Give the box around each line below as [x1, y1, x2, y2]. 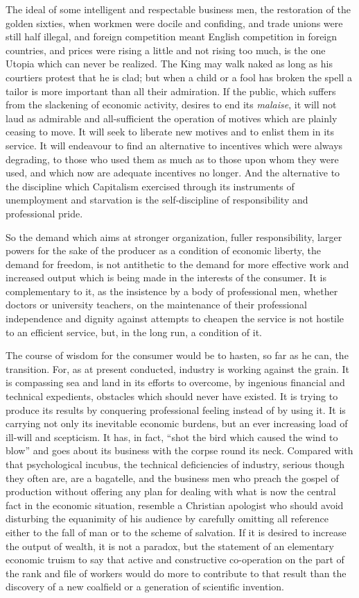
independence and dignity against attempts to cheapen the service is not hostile [6, 311, 344, 326]
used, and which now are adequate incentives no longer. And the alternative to [6, 165, 340, 180]
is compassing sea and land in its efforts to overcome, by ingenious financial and [6, 375, 345, 390]
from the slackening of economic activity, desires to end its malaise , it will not [6, 97, 337, 112]
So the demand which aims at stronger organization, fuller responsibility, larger [6, 229, 342, 244]
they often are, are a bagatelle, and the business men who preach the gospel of [6, 470, 339, 485]
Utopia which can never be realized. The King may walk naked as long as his [6, 56, 333, 71]
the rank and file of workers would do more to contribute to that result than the [6, 565, 347, 580]
